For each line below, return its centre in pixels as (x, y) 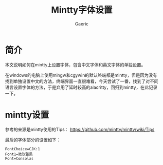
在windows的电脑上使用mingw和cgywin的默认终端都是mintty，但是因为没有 (81, 75)
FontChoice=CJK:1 (23, 149)
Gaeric (82, 24)
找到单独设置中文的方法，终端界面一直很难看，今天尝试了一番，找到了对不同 (82, 81)
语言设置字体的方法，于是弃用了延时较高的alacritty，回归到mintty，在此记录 (81, 87)
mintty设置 (27, 115)
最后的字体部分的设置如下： (33, 140)
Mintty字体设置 (82, 10)
